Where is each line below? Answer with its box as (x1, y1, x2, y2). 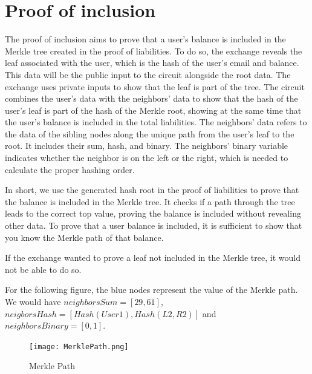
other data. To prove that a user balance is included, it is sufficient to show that (5, 219, 302, 232)
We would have (5, 295, 61, 307)
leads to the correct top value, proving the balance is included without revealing (5, 207, 301, 220)
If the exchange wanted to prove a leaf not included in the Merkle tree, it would (5, 251, 301, 264)
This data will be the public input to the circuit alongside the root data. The (5, 68, 291, 80)
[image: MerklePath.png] (29, 342, 129, 351)
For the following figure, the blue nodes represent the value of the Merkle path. (5, 283, 298, 296)
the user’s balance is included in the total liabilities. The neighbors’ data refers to (5, 116, 307, 128)
